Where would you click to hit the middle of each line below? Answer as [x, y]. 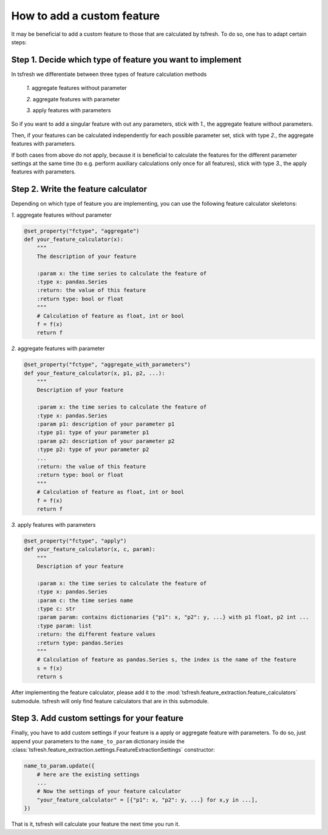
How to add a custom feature [86, 16]
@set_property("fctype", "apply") [75, 541]
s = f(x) [50, 668]
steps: [19, 42]
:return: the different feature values [96, 634]
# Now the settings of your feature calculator [109, 791]
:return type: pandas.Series [80, 643]
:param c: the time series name [85, 600]
